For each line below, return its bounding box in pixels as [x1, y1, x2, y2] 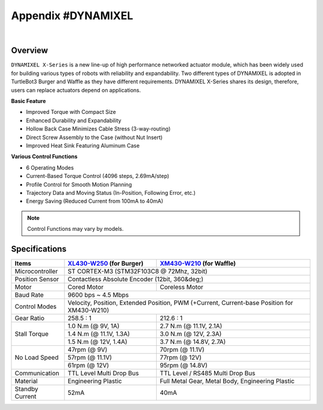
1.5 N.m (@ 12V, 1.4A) [68, 337, 128, 346]
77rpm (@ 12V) [159, 354, 202, 361]
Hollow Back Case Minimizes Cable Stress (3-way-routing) [26, 125, 171, 132]
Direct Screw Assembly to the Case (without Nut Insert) [26, 134, 163, 141]
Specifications [11, 243, 67, 254]
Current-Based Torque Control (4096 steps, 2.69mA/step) [26, 173, 170, 180]
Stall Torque [14, 330, 49, 338]
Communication [14, 369, 60, 377]
